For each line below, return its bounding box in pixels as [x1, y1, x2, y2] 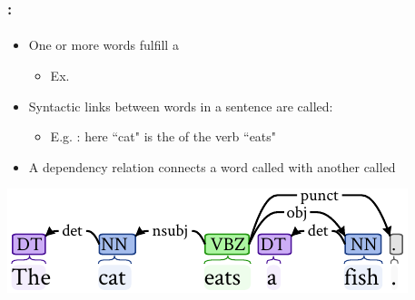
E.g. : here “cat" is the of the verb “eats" [50, 127, 277, 146]
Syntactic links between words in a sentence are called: [28, 96, 333, 115]
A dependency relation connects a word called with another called [28, 157, 396, 176]
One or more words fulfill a [28, 35, 179, 54]
